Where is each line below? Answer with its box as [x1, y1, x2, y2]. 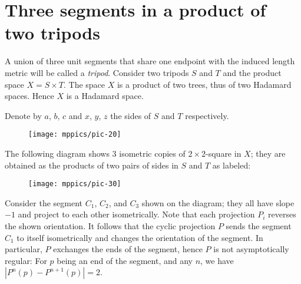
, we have [200, 254, 234, 266]
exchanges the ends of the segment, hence [53, 243, 203, 255]
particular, [5, 243, 42, 255]
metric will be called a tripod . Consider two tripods [5, 66, 189, 78]
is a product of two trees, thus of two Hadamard [117, 78, 292, 90]
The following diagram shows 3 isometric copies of [5, 147, 186, 159]
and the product [223, 66, 282, 78]
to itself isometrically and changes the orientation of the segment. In [16, 231, 263, 243]
